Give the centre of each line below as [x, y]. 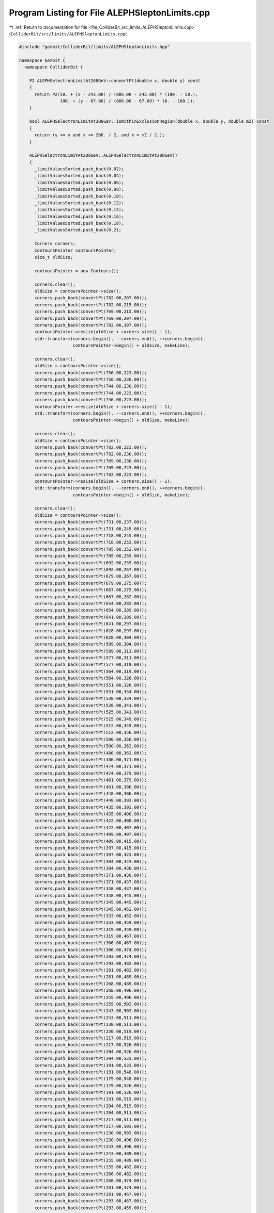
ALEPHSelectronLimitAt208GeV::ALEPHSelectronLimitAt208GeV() [103, 156]
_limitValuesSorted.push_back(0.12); [79, 203]
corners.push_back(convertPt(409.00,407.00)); [91, 834]
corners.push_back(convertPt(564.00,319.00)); [91, 671]
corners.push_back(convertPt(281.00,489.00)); [91, 977]
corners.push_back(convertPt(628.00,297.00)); [91, 631]
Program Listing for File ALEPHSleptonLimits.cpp [109, 13]
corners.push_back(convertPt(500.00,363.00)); [91, 746]
